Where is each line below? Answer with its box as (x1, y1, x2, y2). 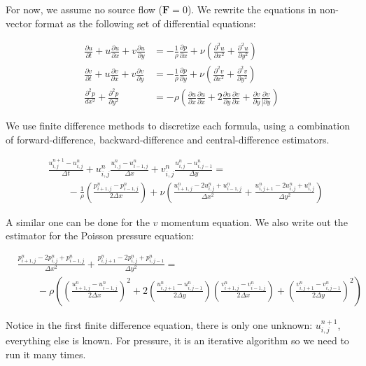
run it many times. (6, 346, 86, 361)
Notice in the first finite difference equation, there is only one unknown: (6, 317, 313, 332)
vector (6, 15, 32, 30)
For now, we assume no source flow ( (6, 2, 163, 16)
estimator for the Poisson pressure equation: (6, 228, 195, 243)
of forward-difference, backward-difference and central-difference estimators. (6, 132, 330, 146)
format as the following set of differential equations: (35, 15, 256, 30)
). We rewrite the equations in (187, 2, 316, 16)
